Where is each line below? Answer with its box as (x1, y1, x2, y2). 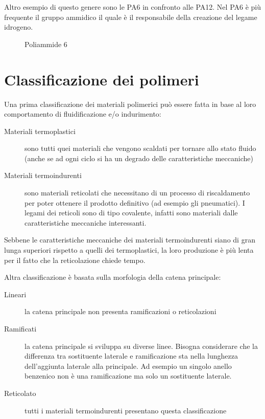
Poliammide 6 (25, 38, 67, 49)
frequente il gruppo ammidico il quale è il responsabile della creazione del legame (4, 11, 257, 22)
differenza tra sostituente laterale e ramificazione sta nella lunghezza (25, 350, 238, 361)
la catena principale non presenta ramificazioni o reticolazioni (25, 306, 216, 317)
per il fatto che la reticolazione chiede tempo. (4, 254, 146, 265)
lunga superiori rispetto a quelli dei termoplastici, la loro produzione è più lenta (4, 245, 254, 255)
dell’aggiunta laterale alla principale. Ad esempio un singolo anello (25, 360, 232, 371)
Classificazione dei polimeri (4, 69, 199, 90)
